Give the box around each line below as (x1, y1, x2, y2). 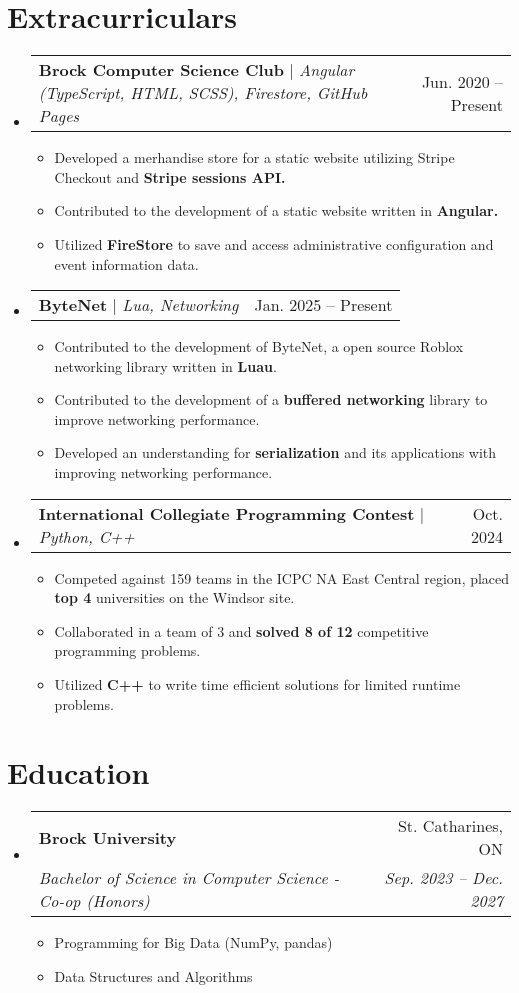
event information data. (54, 253, 199, 274)
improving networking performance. (54, 462, 273, 483)
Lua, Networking (122, 293, 239, 317)
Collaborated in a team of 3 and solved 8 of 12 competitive (54, 620, 429, 641)
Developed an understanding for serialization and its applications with (54, 442, 497, 463)
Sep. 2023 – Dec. (384, 866, 503, 890)
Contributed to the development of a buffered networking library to (54, 389, 488, 410)
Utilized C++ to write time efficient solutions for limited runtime (54, 674, 461, 695)
